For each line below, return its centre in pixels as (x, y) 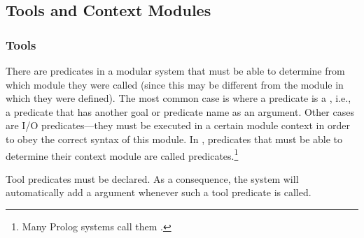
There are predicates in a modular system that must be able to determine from (175, 70)
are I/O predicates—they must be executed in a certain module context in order (178, 125)
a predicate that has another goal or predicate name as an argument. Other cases (180, 111)
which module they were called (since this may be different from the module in (175, 84)
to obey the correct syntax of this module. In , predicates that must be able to (174, 139)
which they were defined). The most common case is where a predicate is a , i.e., (178, 98)
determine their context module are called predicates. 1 (122, 154)
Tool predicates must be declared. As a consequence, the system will (152, 178)
